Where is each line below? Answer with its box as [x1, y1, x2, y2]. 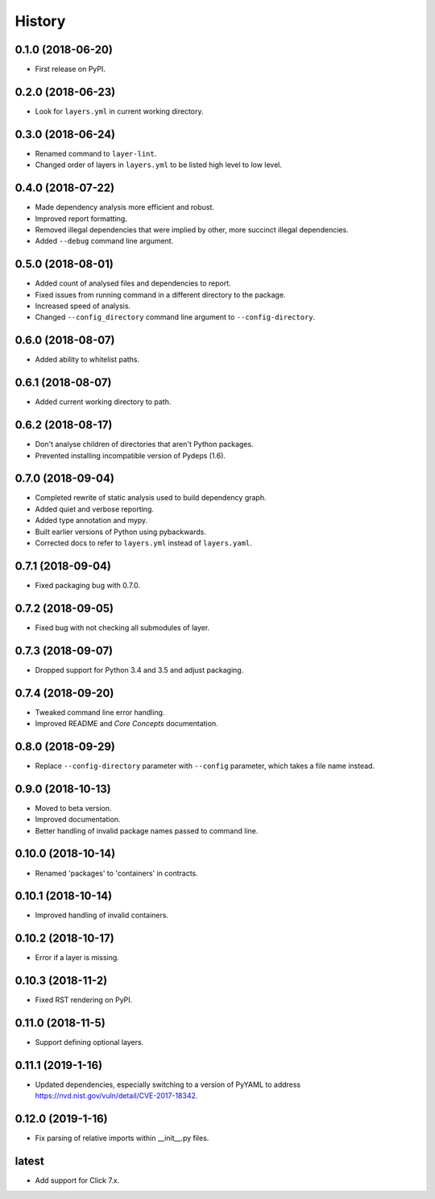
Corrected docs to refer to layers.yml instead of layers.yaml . [35, 538, 253, 548]
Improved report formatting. [35, 214, 128, 224]
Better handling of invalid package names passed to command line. [35, 825, 259, 835]
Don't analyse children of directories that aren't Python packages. [35, 440, 254, 449]
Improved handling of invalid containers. [35, 910, 169, 920]
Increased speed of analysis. [35, 301, 131, 311]
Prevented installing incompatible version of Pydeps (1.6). [35, 450, 226, 460]
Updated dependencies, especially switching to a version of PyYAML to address [35, 1080, 301, 1089]
